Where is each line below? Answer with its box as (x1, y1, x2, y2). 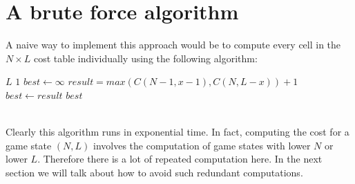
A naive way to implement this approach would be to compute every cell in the (6, 37, 341, 52)
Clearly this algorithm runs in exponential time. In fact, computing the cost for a (6, 125, 349, 139)
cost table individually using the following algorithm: (34, 50, 258, 65)
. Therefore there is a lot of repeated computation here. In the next (37, 151, 323, 166)
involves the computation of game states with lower (93, 138, 311, 152)
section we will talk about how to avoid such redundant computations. (6, 165, 303, 179)
